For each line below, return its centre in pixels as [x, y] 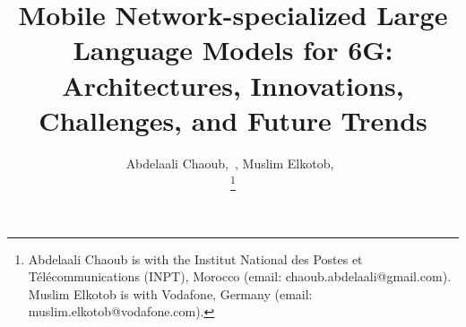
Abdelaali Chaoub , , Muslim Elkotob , [230, 163]
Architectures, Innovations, [233, 85]
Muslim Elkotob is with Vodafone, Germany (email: [170, 293]
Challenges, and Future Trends [233, 120]
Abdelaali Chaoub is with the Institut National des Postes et [195, 258]
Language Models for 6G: [233, 50]
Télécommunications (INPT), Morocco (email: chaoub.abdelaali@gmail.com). [240, 276]
